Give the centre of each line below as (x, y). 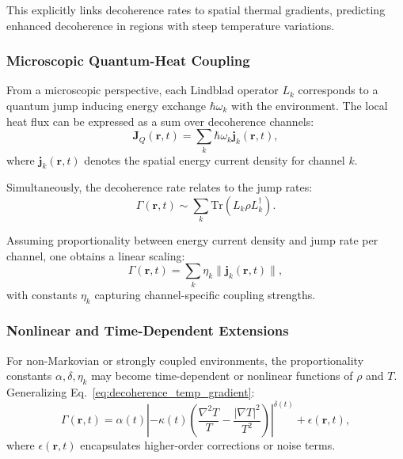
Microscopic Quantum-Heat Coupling (128, 61)
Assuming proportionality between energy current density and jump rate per (192, 240)
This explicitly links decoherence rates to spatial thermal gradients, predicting (196, 9)
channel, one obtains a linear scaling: (96, 255)
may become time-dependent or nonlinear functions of (222, 376)
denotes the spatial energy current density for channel (215, 159)
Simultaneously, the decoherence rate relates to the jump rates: (160, 187)
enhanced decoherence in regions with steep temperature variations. (171, 25)
